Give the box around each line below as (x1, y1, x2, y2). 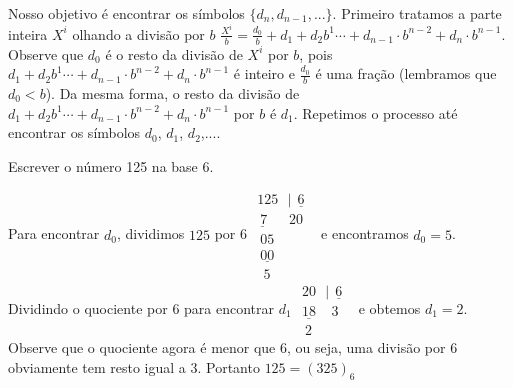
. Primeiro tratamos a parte (332, 3, 502, 23)
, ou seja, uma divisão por (287, 337, 446, 358)
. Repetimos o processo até (293, 102, 458, 123)
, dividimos (116, 223, 185, 244)
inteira (8, 23, 48, 44)
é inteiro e (233, 63, 295, 84)
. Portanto (197, 356, 260, 377)
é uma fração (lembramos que (315, 63, 497, 84)
